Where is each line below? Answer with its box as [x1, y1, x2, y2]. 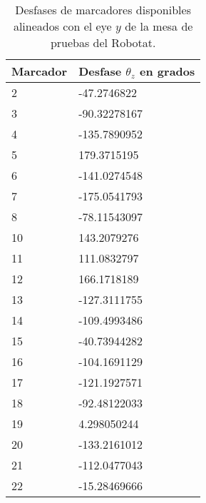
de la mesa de [125, 18, 193, 34]
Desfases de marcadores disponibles [15, 1, 191, 18]
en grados [140, 63, 195, 79]
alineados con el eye [13, 18, 112, 34]
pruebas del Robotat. [50, 34, 156, 51]
